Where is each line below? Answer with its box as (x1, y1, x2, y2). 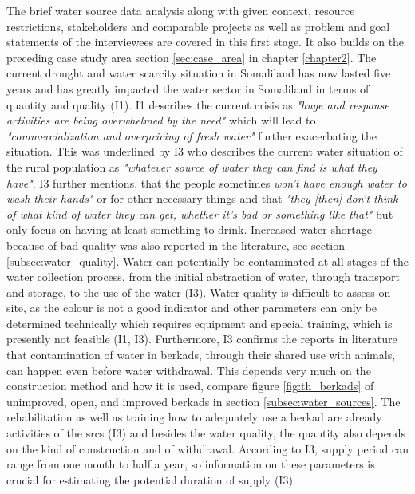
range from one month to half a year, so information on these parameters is (6, 456, 375, 472)
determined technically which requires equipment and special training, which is (6, 314, 393, 331)
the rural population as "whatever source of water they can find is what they (6, 158, 377, 175)
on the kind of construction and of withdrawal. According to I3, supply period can (6, 440, 409, 456)
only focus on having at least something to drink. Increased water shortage (6, 221, 372, 238)
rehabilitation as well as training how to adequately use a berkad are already (6, 409, 382, 425)
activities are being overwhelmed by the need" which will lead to (6, 112, 316, 128)
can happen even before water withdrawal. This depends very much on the (6, 362, 371, 378)
